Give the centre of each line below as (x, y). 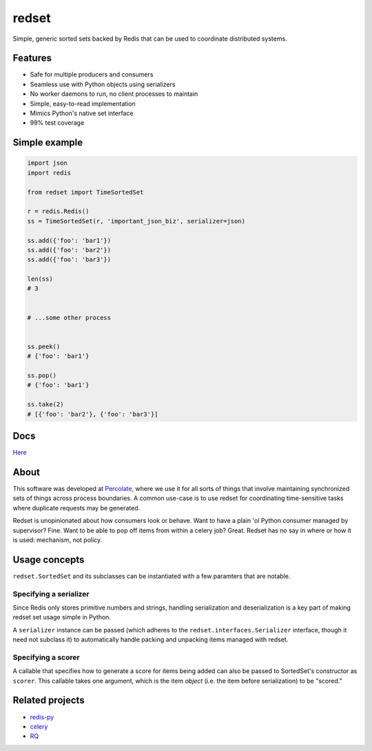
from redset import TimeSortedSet (85, 192)
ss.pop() (42, 375)
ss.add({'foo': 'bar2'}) (69, 250)
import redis (49, 173)
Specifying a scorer (46, 657)
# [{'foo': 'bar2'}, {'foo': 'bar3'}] (93, 414)
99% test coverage (57, 123)
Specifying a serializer (51, 594)
